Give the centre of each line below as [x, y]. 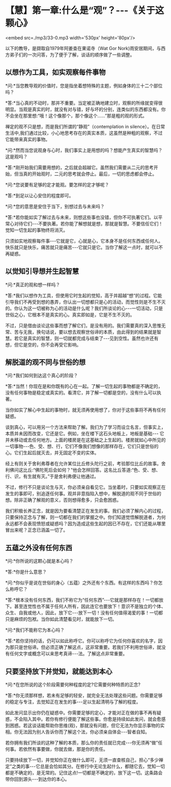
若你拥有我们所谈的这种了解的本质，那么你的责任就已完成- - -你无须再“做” [82, 743]
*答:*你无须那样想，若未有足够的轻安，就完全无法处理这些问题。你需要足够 [84, 695]
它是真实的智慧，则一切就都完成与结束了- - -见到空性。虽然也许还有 [89, 338]
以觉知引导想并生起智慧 [42, 271]
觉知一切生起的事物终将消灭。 [36, 230]
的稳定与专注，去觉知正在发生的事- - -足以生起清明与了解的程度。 [73, 702]
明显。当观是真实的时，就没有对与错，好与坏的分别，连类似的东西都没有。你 [85, 109]
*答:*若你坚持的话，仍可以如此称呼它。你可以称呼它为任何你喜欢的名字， [82, 641]
